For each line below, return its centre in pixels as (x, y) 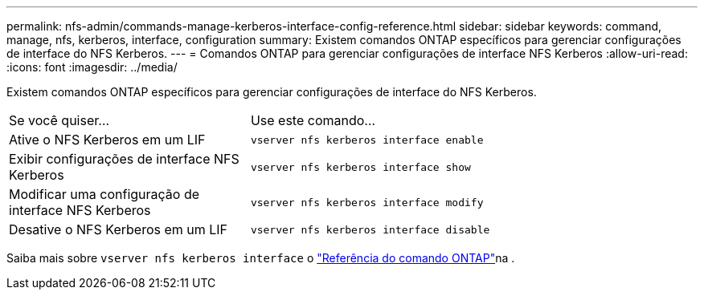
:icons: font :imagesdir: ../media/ (92, 67)
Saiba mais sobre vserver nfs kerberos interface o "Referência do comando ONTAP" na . (261, 258)
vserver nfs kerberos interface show (360, 167)
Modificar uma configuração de (104, 194)
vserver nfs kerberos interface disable (370, 229)
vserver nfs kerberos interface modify (367, 202)
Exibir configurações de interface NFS (124, 159)
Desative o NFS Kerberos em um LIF (119, 229)
